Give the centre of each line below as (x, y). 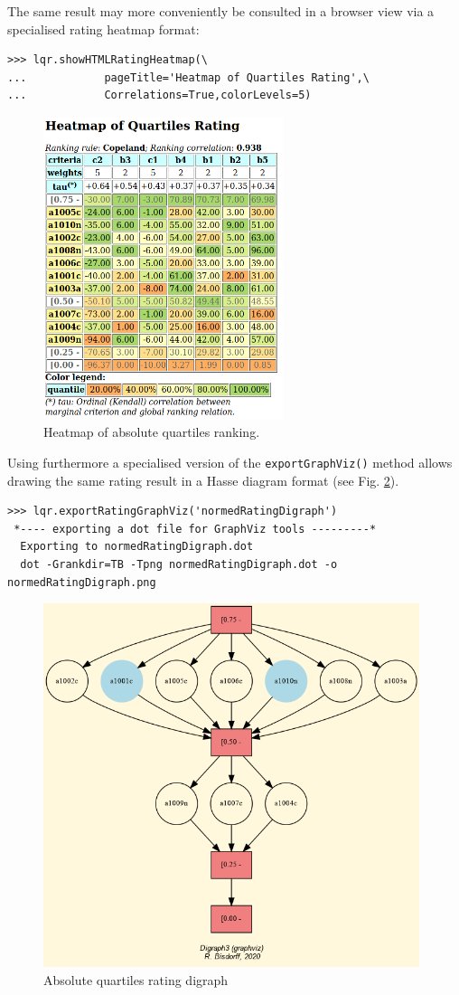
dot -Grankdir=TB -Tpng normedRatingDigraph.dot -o (179, 565)
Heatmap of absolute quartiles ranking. (152, 432)
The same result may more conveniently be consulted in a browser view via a (221, 11)
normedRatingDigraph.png (82, 582)
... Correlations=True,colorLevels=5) (159, 95)
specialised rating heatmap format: (103, 28)
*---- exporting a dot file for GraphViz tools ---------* (195, 529)
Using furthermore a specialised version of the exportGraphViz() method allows (230, 462)
